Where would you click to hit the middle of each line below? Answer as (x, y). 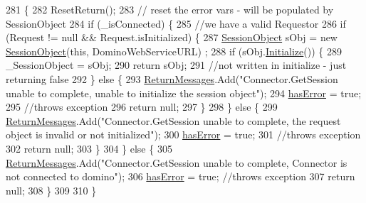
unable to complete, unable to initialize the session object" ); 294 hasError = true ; (184, 93)
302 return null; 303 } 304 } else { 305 (89, 148)
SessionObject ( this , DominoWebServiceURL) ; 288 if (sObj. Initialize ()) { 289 (174, 51)
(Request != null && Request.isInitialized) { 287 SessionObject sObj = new (172, 37)
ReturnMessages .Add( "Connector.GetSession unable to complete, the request (173, 120)
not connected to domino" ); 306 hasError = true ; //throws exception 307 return (181, 176)
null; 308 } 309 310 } (51, 190)
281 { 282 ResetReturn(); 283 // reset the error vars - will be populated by (170, 9)
